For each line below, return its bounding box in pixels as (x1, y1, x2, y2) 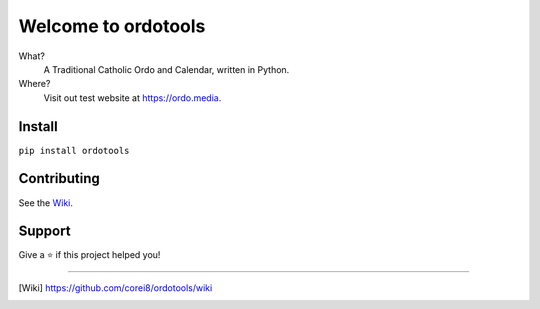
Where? (18, 78, 51, 90)
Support (18, 223, 71, 240)
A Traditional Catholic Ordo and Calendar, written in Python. (43, 63, 290, 75)
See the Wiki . (18, 196, 74, 209)
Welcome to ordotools (18, 15, 206, 37)
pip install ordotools (18, 145, 130, 156)
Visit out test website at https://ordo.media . (43, 91, 222, 104)
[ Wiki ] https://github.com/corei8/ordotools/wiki (18, 281, 213, 294)
